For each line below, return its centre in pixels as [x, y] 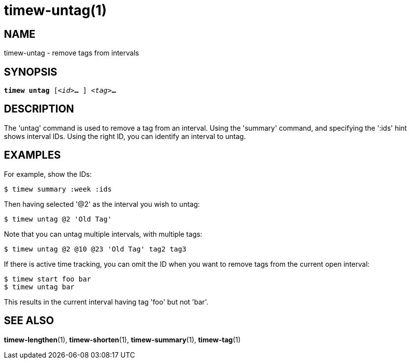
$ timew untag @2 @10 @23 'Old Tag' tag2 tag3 [95, 249]
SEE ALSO [29, 321]
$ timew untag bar [39, 287]
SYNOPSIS [31, 72]
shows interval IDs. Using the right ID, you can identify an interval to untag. [125, 136]
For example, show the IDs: [48, 174]
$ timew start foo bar [48, 279]
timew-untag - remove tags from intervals [72, 53]
